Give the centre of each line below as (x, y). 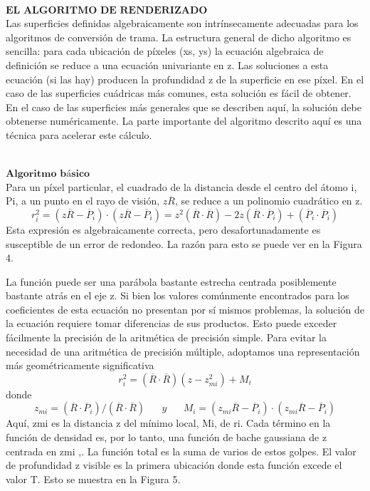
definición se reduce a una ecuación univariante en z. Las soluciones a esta (167, 64)
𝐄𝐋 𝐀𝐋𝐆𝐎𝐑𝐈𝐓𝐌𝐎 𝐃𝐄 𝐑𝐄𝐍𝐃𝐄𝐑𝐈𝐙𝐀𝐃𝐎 (107, 10)
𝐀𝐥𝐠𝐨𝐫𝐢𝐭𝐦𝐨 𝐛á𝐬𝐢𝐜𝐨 (48, 174)
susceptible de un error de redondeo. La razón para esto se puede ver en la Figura (184, 243)
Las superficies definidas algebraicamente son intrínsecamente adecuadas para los (182, 23)
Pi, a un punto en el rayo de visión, (83, 201)
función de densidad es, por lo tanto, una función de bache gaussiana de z (166, 437)
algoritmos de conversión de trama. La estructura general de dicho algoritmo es (179, 37)
